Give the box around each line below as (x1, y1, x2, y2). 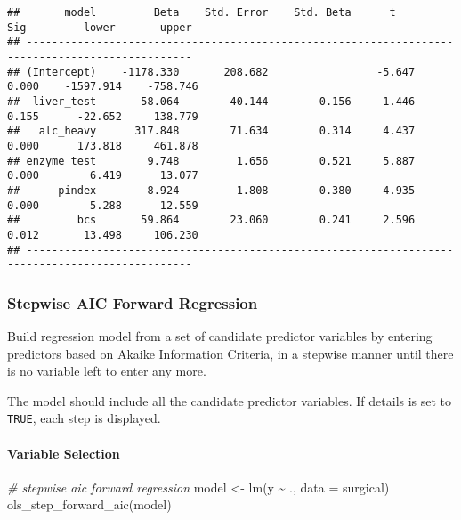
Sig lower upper (7, 20, 192, 34)
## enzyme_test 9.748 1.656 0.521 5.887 (7, 154, 416, 167)
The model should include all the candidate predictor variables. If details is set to (7, 391, 452, 410)
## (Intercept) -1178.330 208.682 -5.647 (7, 65, 416, 78)
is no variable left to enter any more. (7, 362, 206, 380)
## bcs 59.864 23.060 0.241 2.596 (7, 214, 416, 227)
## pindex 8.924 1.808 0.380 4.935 (7, 183, 416, 197)
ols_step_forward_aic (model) (7, 495, 172, 514)
